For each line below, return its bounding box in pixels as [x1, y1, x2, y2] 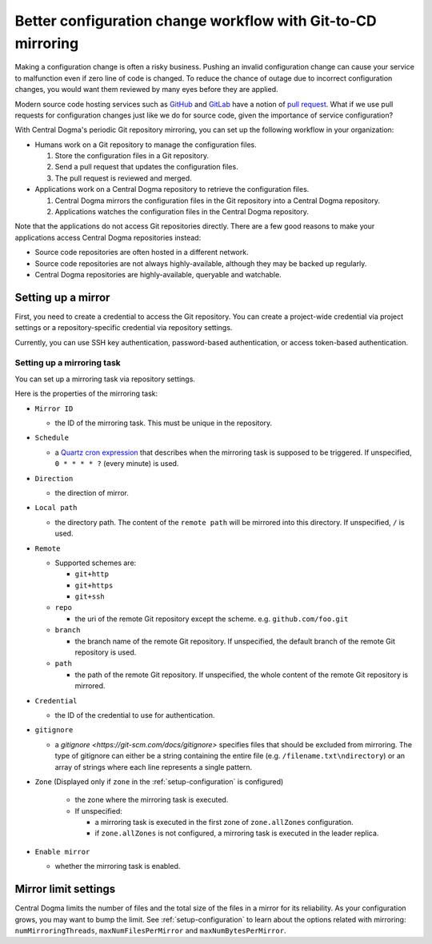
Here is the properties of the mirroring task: [14, 388, 158, 399]
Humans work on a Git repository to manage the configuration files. [34, 140, 257, 149]
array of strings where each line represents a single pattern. [54, 762, 253, 771]
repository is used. [74, 647, 137, 657]
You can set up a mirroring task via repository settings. [14, 374, 196, 384]
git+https [74, 580, 114, 590]
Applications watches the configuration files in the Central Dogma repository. [54, 207, 310, 217]
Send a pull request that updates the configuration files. [54, 162, 239, 172]
